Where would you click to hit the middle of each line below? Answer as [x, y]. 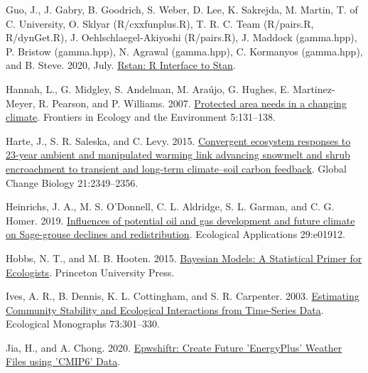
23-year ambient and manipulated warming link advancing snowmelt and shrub [178, 155]
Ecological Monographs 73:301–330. [83, 324]
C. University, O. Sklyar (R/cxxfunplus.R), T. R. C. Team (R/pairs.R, [160, 23]
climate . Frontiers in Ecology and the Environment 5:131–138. [141, 117]
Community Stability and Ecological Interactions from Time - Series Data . [165, 309]
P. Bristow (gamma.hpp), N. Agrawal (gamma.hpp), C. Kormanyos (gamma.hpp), [184, 51]
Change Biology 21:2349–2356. [72, 182]
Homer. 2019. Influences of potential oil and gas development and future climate [180, 220]
